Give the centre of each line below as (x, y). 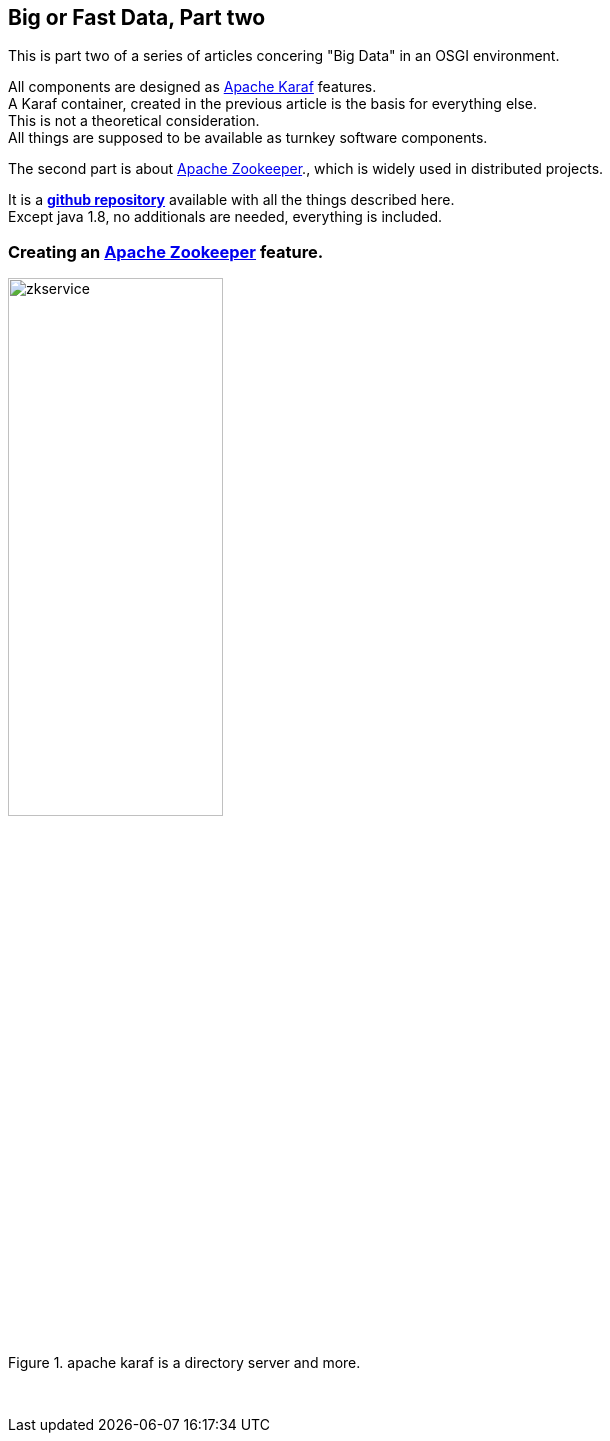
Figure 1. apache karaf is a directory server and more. (184, 1363)
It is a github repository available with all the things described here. (231, 200)
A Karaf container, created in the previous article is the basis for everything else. (273, 104)
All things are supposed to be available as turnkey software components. (248, 138)
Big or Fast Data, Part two (137, 17)
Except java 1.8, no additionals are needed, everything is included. (225, 217)
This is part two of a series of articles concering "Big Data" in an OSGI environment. (284, 56)
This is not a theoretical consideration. (134, 121)
